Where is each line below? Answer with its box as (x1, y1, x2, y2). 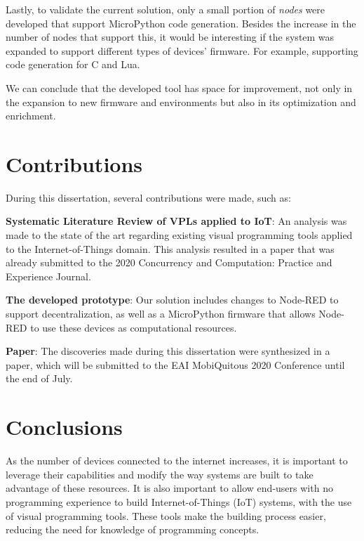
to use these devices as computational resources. (30, 320, 237, 334)
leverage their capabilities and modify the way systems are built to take (6, 467, 314, 481)
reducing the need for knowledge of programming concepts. (6, 522, 259, 537)
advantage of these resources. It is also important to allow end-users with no (6, 481, 333, 495)
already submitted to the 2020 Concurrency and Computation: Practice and (6, 255, 332, 270)
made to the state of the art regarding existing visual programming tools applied (6, 228, 353, 242)
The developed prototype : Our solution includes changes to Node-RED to (6, 292, 339, 307)
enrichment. (6, 108, 56, 123)
